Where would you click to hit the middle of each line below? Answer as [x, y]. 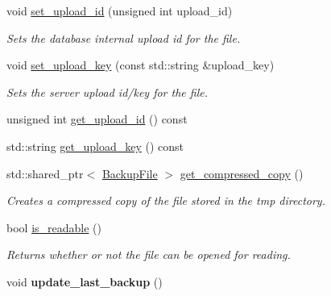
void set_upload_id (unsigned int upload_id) [120, 10]
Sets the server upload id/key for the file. [107, 92]
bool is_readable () [54, 227]
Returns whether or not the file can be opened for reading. [149, 254]
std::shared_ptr [45, 173]
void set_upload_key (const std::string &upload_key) [141, 65]
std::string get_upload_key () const [95, 146]
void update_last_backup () [85, 281]
